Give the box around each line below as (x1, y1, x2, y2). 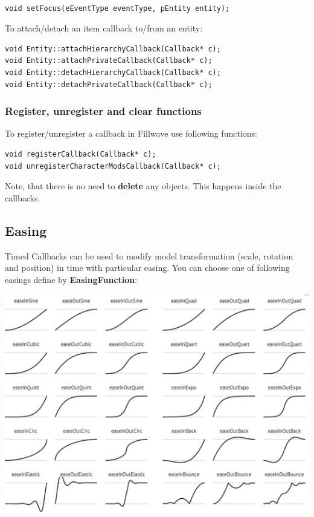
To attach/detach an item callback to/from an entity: (5, 22, 203, 34)
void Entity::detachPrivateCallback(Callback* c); (5, 80, 213, 89)
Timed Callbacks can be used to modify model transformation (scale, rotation (5, 249, 293, 262)
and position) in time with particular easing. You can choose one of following (5, 261, 290, 274)
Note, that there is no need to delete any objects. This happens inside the (5, 180, 281, 192)
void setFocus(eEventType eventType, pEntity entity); (5, 4, 230, 13)
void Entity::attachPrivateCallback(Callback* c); (5, 56, 213, 65)
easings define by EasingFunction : (5, 273, 138, 285)
